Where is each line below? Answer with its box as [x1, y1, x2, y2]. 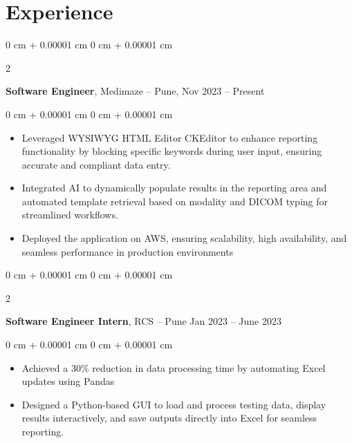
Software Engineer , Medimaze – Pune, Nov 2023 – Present [6, 84, 265, 98]
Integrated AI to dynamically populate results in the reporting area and [21, 180, 327, 195]
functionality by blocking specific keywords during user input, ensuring [21, 144, 322, 158]
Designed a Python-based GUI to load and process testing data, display [21, 397, 326, 411]
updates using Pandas [21, 374, 115, 388]
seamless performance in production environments [21, 244, 234, 258]
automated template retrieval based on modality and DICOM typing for [21, 194, 328, 208]
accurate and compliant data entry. [21, 157, 171, 171]
